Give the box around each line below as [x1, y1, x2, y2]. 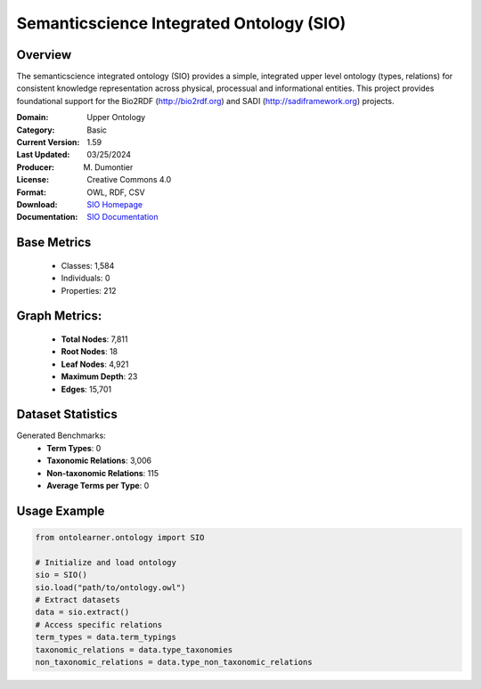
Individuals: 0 [61, 272, 110, 284]
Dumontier [94, 161, 134, 173]
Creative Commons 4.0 [86, 174, 172, 185]
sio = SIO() [35, 570, 88, 580]
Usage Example [16, 503, 105, 518]
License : [16, 174, 49, 185]
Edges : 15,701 [61, 384, 112, 394]
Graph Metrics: [16, 308, 102, 324]
